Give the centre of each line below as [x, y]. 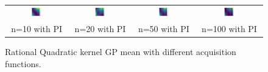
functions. [23, 63]
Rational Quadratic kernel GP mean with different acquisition [121, 52]
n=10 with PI [37, 29]
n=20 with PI [100, 29]
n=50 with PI [164, 29]
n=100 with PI [229, 29]
